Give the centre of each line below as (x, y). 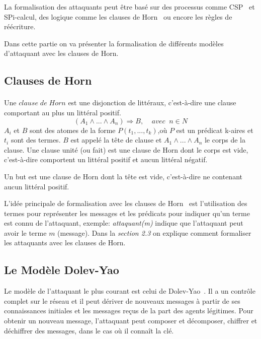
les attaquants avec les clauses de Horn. (65, 243)
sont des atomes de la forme (72, 130)
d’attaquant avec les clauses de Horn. (61, 53)
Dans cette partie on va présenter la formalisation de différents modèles (114, 43)
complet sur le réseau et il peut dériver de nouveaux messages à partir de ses (122, 300)
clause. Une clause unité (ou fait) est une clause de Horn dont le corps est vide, (126, 149)
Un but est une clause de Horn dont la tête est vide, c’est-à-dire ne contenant (123, 176)
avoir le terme (25, 232)
